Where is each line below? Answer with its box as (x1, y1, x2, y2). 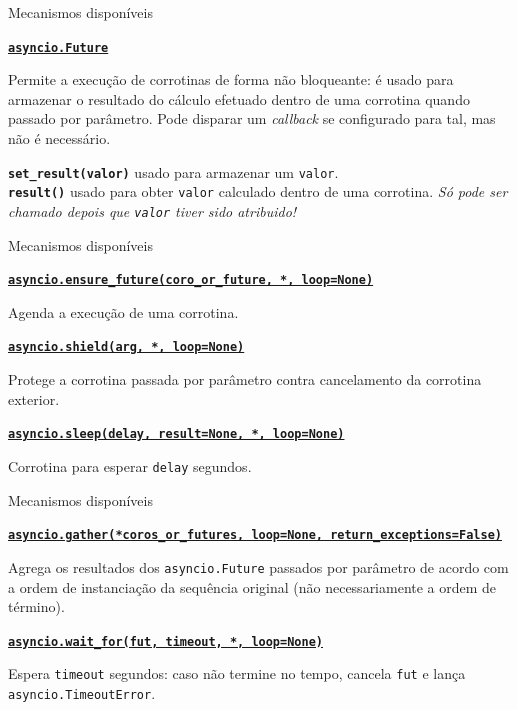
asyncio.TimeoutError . (8, 683, 156, 703)
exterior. (8, 388, 60, 409)
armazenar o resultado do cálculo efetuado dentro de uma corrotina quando (8, 88, 470, 109)
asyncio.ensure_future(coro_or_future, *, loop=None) (8, 273, 374, 288)
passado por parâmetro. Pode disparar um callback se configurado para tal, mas (8, 108, 496, 129)
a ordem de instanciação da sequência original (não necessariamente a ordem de (8, 576, 497, 597)
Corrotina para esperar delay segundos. (8, 455, 252, 476)
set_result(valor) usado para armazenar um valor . (8, 161, 339, 182)
